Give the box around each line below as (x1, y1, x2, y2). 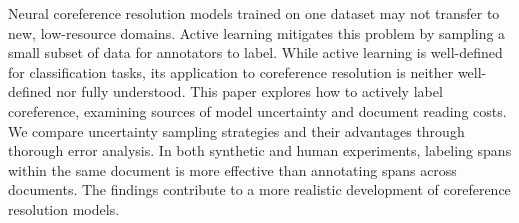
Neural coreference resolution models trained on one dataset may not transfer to (8, 3, 500, 23)
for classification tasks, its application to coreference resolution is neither (8, 61, 454, 82)
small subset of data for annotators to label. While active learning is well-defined (8, 42, 503, 63)
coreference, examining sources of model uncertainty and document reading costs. (8, 100, 507, 121)
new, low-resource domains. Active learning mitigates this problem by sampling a (8, 22, 506, 43)
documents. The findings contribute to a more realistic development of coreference (8, 179, 511, 200)
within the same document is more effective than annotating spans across (8, 159, 457, 180)
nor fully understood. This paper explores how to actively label (56, 81, 443, 102)
